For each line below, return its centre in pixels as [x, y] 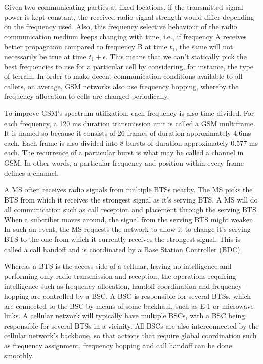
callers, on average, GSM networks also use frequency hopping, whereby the [121, 86]
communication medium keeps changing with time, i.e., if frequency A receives [125, 36]
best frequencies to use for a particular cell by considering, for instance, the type [129, 66]
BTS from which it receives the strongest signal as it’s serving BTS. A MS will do [131, 199]
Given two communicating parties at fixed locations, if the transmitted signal [124, 7]
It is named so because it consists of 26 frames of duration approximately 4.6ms [128, 133]
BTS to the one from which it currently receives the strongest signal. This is [122, 239]
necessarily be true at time [45, 56]
